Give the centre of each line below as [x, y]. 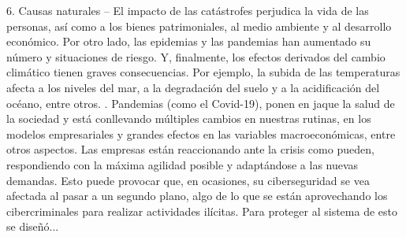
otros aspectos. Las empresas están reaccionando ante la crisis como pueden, [190, 149]
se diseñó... [33, 226]
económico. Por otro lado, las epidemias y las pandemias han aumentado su [189, 41]
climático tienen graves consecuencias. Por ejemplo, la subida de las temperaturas [203, 72]
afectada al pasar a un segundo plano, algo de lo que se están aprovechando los [197, 196]
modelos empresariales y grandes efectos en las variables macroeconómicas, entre [201, 133]
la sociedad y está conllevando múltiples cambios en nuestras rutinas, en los [189, 119]
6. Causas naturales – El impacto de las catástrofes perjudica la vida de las [188, 10]
